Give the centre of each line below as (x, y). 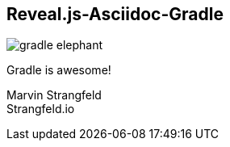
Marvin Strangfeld (54, 95)
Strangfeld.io (41, 109)
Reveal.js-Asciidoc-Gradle (115, 14)
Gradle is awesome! (59, 70)
